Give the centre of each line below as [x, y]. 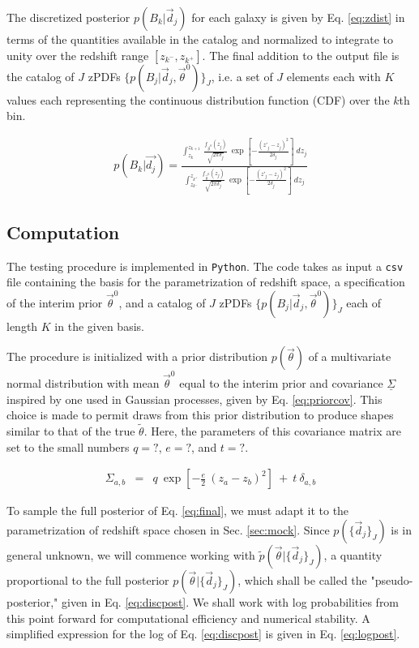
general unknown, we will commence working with [131, 554]
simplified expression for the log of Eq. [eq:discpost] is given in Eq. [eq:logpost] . [203, 634]
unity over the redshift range [78, 55]
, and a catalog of [162, 302]
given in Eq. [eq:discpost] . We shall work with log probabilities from [231, 601]
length [22, 326]
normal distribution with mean [83, 383]
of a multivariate [350, 356]
